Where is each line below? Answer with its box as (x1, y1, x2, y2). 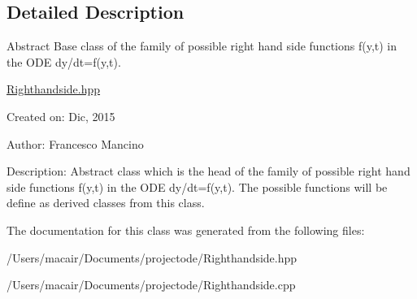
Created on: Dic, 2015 (7, 107, 115, 124)
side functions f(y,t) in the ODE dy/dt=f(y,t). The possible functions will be (7, 178, 388, 195)
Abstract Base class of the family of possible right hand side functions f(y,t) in (7, 37, 397, 54)
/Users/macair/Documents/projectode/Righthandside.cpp (7, 276, 296, 293)
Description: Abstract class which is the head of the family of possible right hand (7, 162, 410, 180)
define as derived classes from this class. (7, 194, 205, 211)
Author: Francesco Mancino (7, 135, 144, 152)
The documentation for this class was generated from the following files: (7, 221, 365, 238)
